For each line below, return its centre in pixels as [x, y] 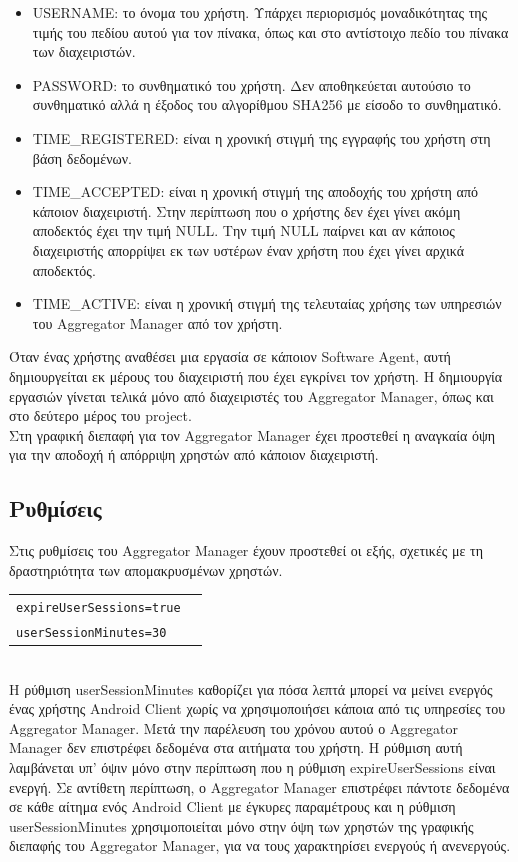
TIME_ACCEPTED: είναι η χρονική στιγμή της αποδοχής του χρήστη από [255, 191]
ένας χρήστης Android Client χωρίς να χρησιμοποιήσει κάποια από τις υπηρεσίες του [257, 708]
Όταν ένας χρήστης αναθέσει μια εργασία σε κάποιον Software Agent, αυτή [230, 356]
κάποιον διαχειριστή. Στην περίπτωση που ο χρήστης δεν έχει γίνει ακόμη [246, 210]
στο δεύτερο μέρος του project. [100, 415]
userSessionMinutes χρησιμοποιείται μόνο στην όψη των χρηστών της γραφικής [241, 825]
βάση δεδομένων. [82, 157]
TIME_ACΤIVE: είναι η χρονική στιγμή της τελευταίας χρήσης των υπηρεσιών [267, 303]
